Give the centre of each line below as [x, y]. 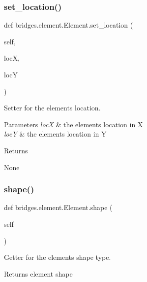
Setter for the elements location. [52, 108]
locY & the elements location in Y [55, 134]
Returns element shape [38, 273]
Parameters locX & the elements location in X [73, 124]
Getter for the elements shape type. [58, 257]
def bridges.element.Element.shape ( [58, 207]
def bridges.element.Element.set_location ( [69, 25]
